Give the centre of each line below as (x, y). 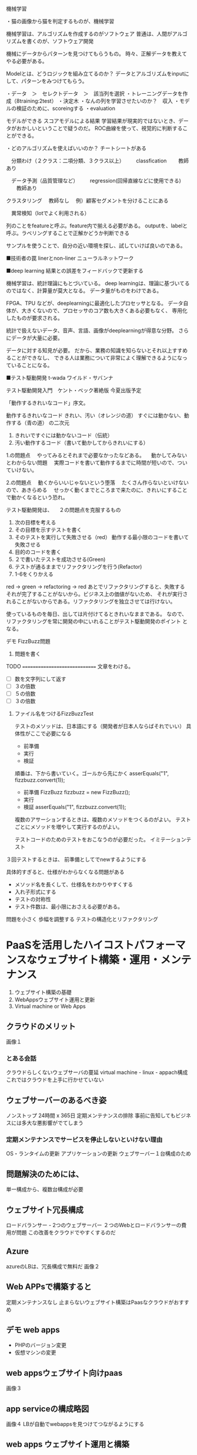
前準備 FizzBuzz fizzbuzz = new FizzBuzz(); (77, 792)
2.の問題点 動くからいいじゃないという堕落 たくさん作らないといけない (98, 482)
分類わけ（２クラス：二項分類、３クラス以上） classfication (89, 161)
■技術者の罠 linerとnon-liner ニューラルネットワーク (70, 258)
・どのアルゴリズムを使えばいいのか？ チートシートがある (76, 148)
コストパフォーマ (145, 945)
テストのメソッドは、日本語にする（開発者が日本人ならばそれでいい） (100, 726)
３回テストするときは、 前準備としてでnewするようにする (76, 859)
